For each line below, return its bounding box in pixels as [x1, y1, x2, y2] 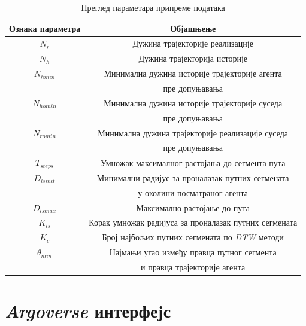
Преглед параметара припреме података [81, 1, 225, 13]
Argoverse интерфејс [5, 298, 171, 324]
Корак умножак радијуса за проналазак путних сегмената [89, 216, 298, 228]
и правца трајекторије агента [141, 260, 246, 273]
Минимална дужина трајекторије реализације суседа [98, 126, 289, 139]
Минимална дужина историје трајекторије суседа [104, 96, 283, 109]
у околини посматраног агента [138, 186, 249, 199]
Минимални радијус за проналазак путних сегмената [96, 171, 289, 184]
